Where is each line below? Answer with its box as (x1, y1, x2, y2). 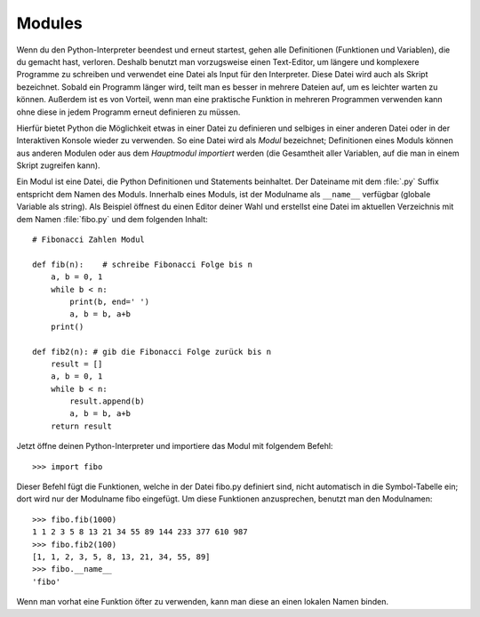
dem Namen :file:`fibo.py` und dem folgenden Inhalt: (16, 213, 208, 224)
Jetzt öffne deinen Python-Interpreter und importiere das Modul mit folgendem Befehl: (16, 441, 333, 452)
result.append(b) (69, 397, 146, 406)
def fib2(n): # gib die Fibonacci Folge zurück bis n (32, 347, 271, 357)
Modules (16, 13, 84, 33)
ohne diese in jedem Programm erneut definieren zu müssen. (16, 107, 241, 117)
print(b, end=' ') (69, 296, 150, 307)
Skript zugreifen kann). (16, 160, 101, 171)
